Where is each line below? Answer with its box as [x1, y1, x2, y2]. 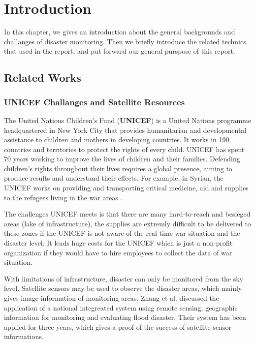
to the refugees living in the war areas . [4, 192, 123, 202]
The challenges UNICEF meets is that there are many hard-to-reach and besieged [4, 209, 251, 219]
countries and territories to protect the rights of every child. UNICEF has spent [4, 144, 245, 154]
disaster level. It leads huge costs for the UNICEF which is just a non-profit [4, 238, 233, 248]
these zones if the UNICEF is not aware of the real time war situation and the [4, 228, 240, 238]
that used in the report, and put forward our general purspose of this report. [4, 46, 235, 56]
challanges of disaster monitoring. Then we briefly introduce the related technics [4, 36, 246, 46]
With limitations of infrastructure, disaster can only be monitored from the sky [4, 273, 243, 283]
